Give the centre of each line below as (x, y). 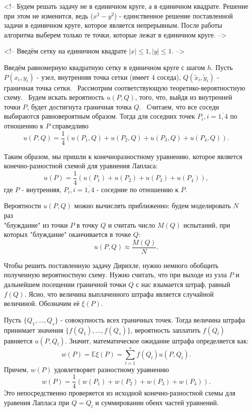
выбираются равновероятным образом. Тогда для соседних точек (100, 116)
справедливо (70, 125)
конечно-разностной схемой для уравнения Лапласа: (81, 166)
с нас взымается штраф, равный (183, 284)
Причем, (16, 369)
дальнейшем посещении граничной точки (65, 284)
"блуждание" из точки (36, 224)
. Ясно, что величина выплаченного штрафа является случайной (119, 294)
